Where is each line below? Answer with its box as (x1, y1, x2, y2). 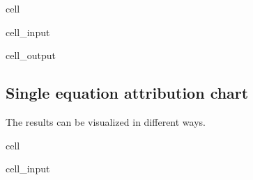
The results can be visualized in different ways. (6, 114, 206, 129)
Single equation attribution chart (6, 82, 249, 104)
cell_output (6, 48, 56, 63)
